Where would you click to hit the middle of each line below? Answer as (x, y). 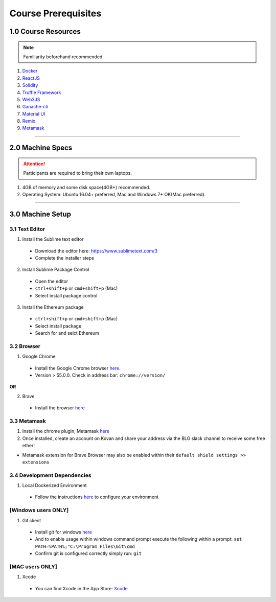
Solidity (30, 85)
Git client (32, 520)
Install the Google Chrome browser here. (78, 368)
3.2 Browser (25, 346)
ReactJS (31, 78)
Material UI (34, 114)
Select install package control (66, 295)
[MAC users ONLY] (33, 566)
